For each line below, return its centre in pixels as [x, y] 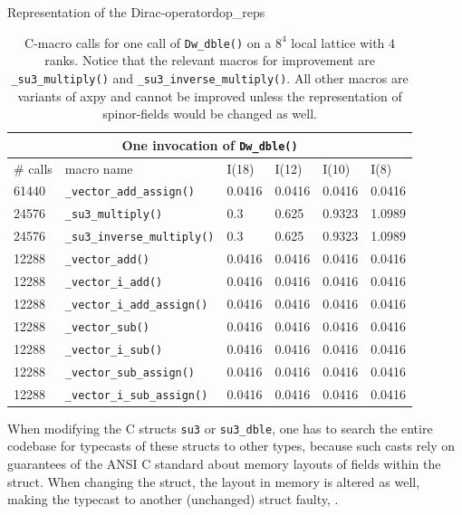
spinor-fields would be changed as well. [210, 114]
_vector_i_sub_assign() [136, 395]
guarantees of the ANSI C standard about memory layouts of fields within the [224, 463]
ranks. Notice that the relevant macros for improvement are [210, 60]
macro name [99, 168]
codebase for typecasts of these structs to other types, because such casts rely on [231, 446]
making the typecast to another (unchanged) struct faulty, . [173, 499]
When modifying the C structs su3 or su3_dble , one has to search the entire [220, 428]
